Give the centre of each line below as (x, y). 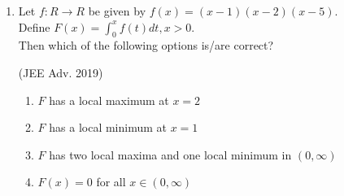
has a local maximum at (109, 100)
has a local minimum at (108, 127)
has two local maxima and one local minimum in (170, 154)
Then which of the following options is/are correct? (146, 45)
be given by (117, 11)
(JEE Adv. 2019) (61, 72)
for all (111, 182)
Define (34, 26)
